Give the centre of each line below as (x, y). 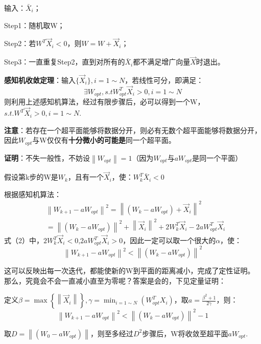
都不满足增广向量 (162, 62)
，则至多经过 (112, 333)
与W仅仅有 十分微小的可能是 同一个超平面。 (104, 140)
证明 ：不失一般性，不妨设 (47, 157)
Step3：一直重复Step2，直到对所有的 (65, 62)
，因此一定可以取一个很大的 (169, 240)
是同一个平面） (217, 157)
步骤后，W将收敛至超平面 (185, 333)
